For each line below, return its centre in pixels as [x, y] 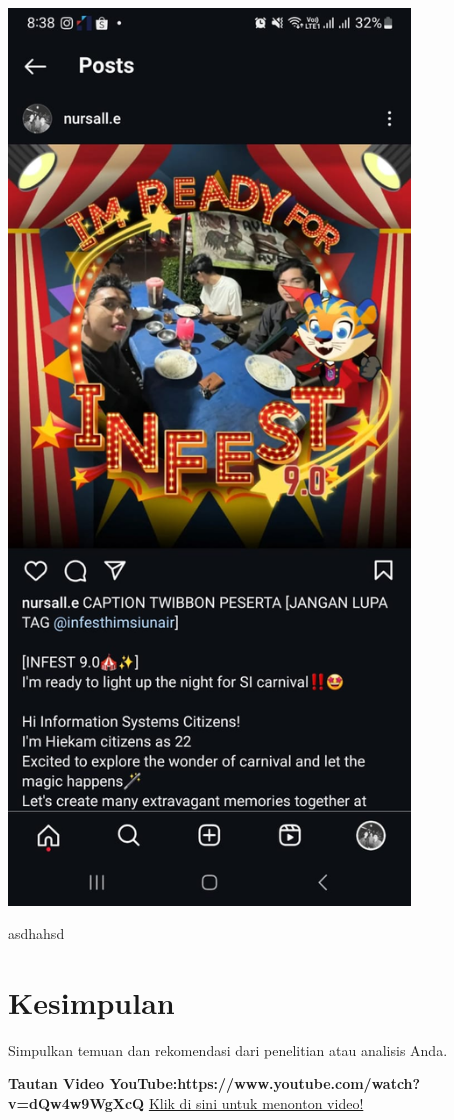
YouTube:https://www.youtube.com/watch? [265, 1083]
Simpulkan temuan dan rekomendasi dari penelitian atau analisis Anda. [228, 1049]
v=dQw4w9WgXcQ [76, 1103]
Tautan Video [56, 1083]
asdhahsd [36, 933]
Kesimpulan [91, 1001]
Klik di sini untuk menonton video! [256, 1103]
